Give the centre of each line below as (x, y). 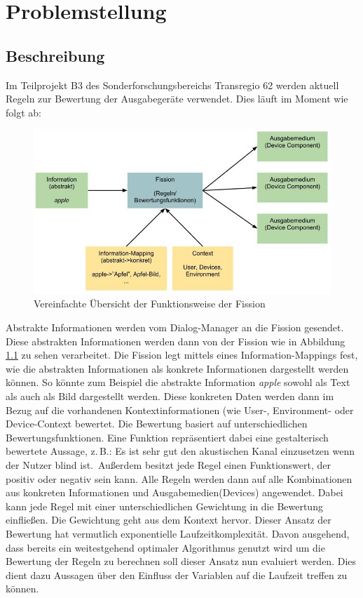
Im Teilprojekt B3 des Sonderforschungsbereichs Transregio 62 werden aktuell (172, 85)
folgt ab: (23, 112)
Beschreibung (55, 55)
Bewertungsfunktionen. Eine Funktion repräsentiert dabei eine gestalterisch (167, 437)
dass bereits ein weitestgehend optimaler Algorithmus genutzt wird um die (165, 547)
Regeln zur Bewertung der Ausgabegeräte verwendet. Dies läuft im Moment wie (177, 99)
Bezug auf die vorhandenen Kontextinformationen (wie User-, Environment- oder (180, 410)
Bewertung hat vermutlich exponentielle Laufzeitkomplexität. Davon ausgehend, (178, 533)
